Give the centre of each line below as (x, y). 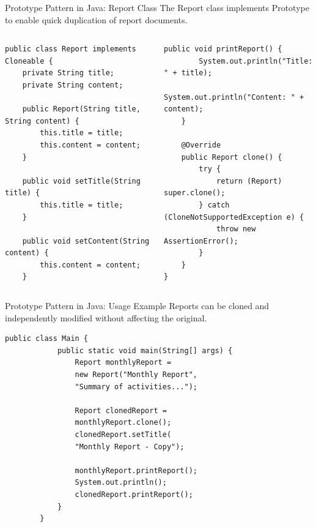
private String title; (68, 73)
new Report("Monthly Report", (136, 375)
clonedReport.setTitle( (123, 435)
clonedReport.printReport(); (134, 494)
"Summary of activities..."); (136, 387)
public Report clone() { (232, 157)
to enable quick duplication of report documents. (96, 19)
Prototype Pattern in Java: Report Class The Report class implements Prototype (157, 7)
